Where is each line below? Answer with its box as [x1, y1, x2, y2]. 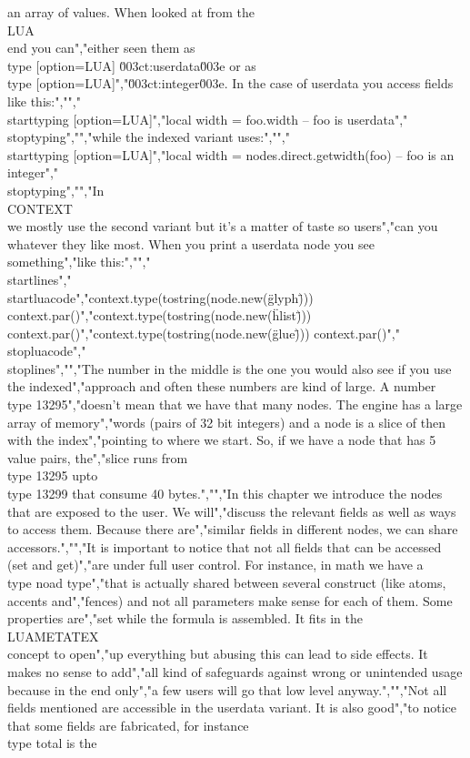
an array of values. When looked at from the [7, 3, 255, 21]
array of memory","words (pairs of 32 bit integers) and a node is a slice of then [7, 412, 446, 431]
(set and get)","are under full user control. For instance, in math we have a [7, 555, 424, 574]
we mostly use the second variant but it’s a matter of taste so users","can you [7, 217, 438, 236]
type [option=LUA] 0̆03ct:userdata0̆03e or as [7, 56, 256, 75]
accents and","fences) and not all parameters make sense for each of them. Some [7, 591, 453, 610]
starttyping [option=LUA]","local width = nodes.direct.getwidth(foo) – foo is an [7, 145, 455, 164]
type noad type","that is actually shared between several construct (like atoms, [7, 573, 446, 591]
